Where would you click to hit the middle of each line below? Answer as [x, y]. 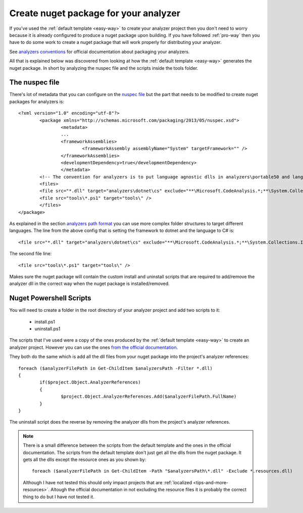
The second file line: [31, 254]
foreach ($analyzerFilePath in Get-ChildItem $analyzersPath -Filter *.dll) [116, 368]
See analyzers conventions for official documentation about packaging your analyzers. [99, 52]
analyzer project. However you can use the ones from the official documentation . [94, 347]
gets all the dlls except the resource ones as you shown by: [85, 459]
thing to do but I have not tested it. [59, 497]
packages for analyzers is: [37, 102]
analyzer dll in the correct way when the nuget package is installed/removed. [90, 284]
